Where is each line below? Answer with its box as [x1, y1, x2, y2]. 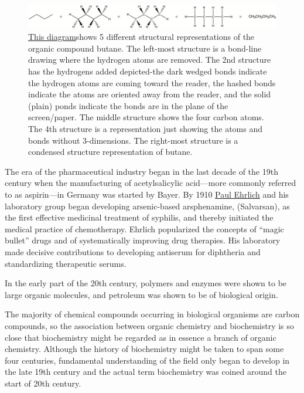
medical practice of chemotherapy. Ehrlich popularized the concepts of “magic [5, 222, 284, 235]
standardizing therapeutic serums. [5, 257, 127, 269]
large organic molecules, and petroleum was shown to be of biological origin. [5, 288, 278, 300]
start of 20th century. [5, 377, 81, 389]
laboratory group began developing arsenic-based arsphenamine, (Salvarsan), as [5, 199, 290, 212]
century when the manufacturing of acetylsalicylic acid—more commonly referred [5, 177, 296, 189]
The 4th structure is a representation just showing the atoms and [28, 123, 262, 135]
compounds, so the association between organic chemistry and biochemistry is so [5, 319, 294, 331]
